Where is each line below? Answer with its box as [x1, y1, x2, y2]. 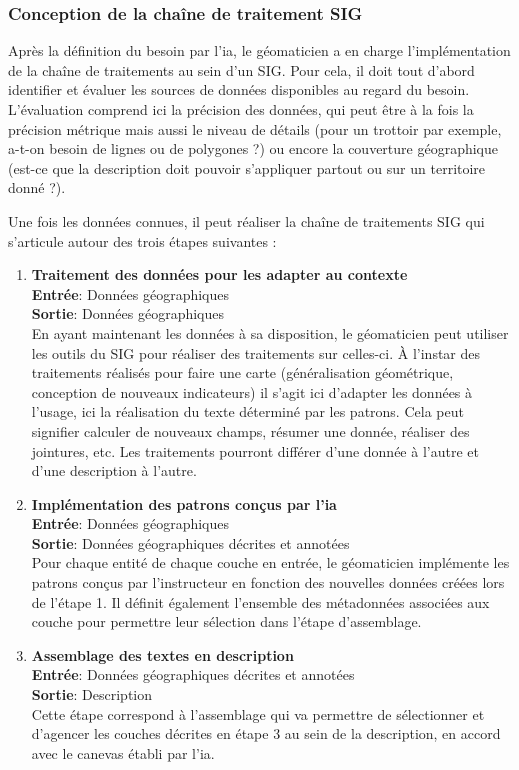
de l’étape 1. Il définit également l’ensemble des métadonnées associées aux [31, 591, 490, 612]
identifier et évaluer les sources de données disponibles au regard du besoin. [8, 79, 470, 100]
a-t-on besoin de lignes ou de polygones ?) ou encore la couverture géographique [8, 138, 498, 159]
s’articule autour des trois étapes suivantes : [8, 230, 277, 251]
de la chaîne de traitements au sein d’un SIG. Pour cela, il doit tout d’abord [8, 59, 475, 80]
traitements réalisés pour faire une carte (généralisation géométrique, [31, 362, 454, 383]
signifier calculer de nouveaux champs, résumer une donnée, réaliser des [31, 420, 470, 441]
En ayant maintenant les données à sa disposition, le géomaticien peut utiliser [31, 322, 509, 343]
